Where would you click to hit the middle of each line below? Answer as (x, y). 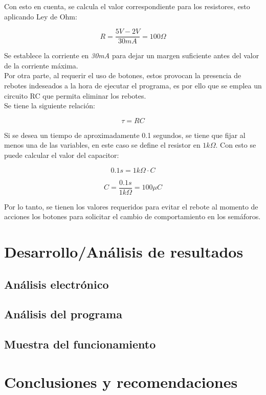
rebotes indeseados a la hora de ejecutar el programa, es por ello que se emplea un (133, 86)
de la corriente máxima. (41, 65)
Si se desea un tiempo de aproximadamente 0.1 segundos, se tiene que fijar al (125, 135)
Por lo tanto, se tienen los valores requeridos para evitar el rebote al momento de (131, 206)
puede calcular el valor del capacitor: (62, 155)
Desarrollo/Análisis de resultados (124, 252)
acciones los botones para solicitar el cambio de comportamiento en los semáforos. (132, 216)
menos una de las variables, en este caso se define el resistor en (102, 145)
